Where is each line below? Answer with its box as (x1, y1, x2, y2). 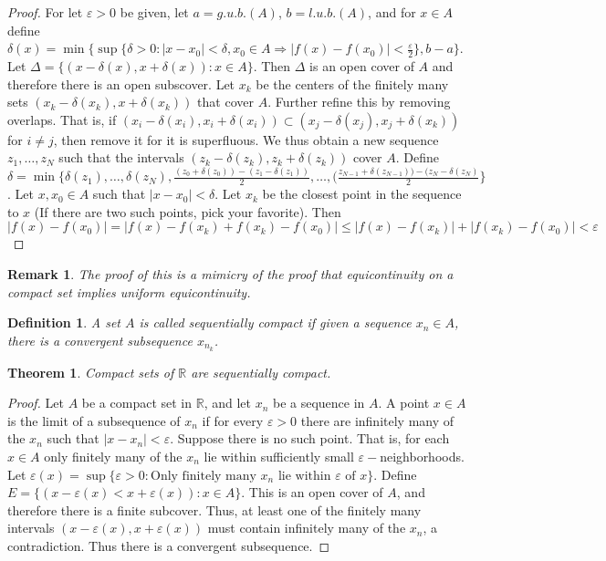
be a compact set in (81, 393, 193, 412)
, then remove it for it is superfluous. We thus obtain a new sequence (53, 130, 439, 149)
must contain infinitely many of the (207, 518, 406, 537)
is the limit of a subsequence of (7, 410, 181, 430)
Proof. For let (7, 3, 83, 21)
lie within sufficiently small (204, 446, 354, 465)
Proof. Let (7, 393, 64, 412)
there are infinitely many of (300, 410, 454, 430)
